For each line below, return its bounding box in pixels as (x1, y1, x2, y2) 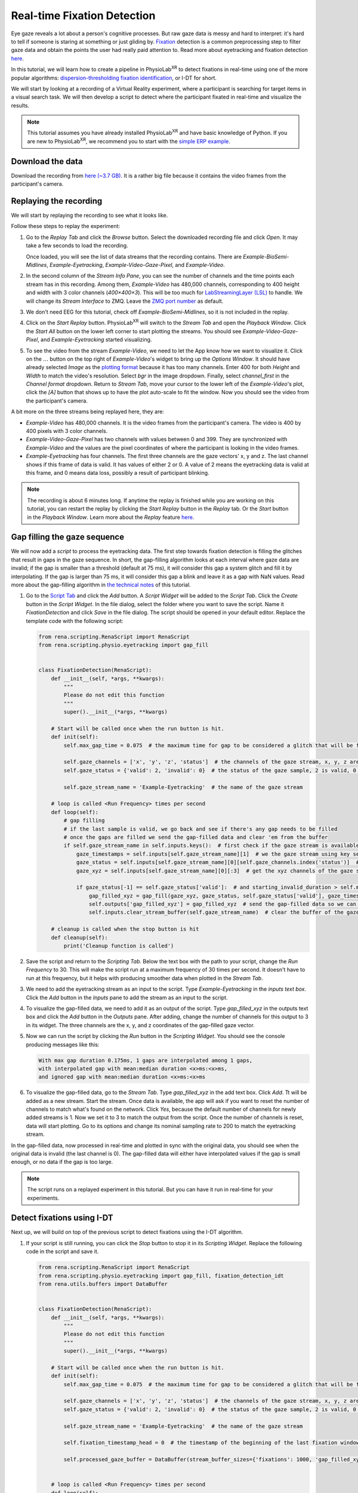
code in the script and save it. (26, 1248, 99, 1255)
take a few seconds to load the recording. (26, 242, 128, 249)
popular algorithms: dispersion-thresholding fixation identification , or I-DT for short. (11, 74, 217, 81)
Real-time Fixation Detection (11, 9, 156, 22)
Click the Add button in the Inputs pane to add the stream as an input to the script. (26, 994, 228, 1001)
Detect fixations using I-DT (11, 1213, 113, 1223)
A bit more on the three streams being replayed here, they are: (11, 408, 164, 415)
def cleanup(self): (51, 934, 109, 941)
